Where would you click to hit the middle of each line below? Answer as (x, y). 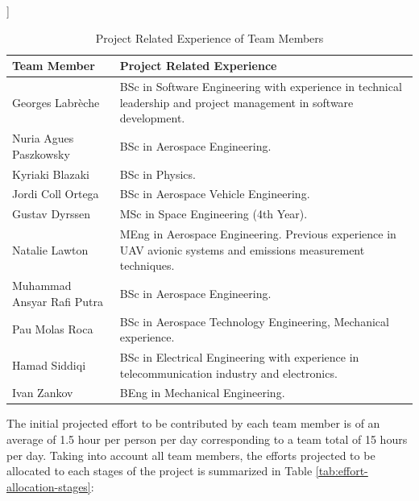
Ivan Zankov (43, 393)
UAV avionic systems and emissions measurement (242, 249)
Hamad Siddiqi (49, 364)
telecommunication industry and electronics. (228, 373)
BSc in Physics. (158, 174)
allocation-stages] (49, 486)
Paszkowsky (41, 153)
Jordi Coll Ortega (56, 194)
